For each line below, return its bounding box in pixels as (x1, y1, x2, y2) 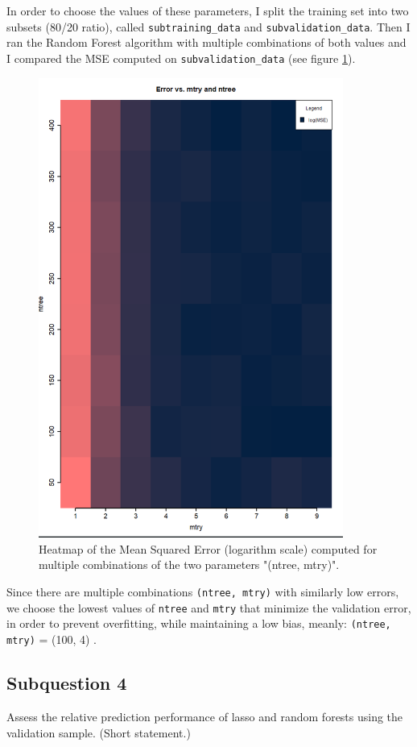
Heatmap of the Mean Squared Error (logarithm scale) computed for (39, 540, 378, 557)
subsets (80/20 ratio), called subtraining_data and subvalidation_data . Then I (6, 18, 411, 35)
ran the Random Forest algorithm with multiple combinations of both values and (6, 34, 407, 51)
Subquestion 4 (6, 670, 127, 695)
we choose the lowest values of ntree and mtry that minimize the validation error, (6, 599, 411, 616)
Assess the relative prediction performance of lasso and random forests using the (6, 708, 403, 724)
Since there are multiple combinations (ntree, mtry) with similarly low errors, (6, 583, 399, 600)
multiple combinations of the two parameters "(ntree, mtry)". (39, 556, 340, 573)
